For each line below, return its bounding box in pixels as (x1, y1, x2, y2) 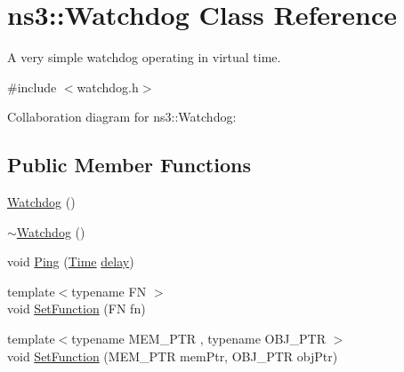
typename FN (71, 281, 147, 300)
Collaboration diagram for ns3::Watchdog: (7, 107, 237, 126)
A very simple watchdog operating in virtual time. (7, 48, 281, 67)
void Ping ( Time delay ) (7, 252, 134, 271)
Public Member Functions (7, 151, 251, 178)
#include (7, 77, 57, 96)
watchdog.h (77, 77, 139, 96)
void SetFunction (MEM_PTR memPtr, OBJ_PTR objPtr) (7, 346, 338, 365)
